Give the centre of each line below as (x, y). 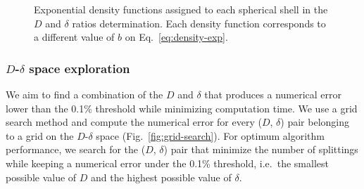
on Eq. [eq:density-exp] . (176, 37)
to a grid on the (40, 135)
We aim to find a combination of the (84, 94)
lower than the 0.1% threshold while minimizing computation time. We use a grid (182, 108)
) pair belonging (315, 122)
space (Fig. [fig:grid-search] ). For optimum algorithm (210, 135)
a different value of (74, 37)
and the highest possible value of (161, 177)
